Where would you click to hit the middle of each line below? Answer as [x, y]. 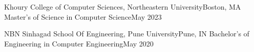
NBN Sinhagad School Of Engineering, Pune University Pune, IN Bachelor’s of [127, 34]
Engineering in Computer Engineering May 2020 [79, 43]
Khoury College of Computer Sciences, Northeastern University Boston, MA [123, 7]
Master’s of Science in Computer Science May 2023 [83, 16]
